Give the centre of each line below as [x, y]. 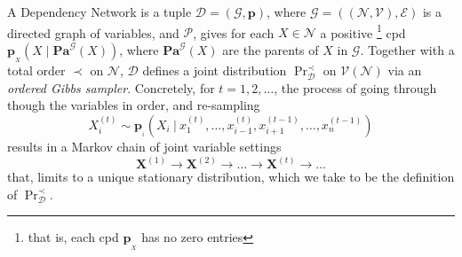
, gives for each [234, 32]
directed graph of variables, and [93, 32]
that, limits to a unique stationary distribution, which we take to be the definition [231, 176]
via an [405, 70]
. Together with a [407, 49]
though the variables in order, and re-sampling [134, 105]
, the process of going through [355, 87]
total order [36, 70]
